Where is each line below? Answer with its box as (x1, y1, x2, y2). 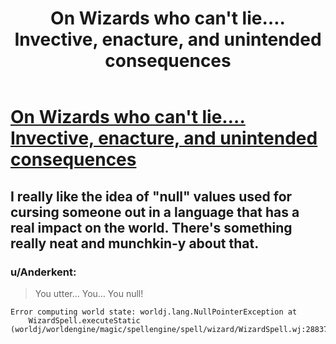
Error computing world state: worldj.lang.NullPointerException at (10, 307, 298, 317)
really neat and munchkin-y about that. (10, 235, 260, 252)
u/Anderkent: (10, 265, 77, 279)
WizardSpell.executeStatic (28, 315, 141, 326)
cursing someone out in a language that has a (10, 203, 300, 221)
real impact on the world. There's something (10, 219, 293, 236)
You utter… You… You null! (34, 287, 144, 299)
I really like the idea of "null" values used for (10, 188, 293, 205)
